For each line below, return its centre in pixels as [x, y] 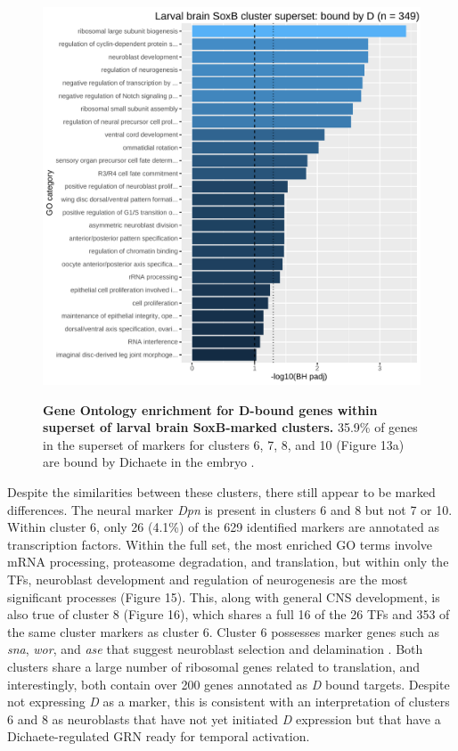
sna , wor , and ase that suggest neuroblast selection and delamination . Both [215, 649]
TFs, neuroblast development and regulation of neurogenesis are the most [208, 579]
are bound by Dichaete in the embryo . [149, 462]
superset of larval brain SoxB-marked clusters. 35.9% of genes [230, 427]
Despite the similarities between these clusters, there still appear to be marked [221, 491]
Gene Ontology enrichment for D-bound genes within [210, 409]
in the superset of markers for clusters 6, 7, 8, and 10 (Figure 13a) [224, 444]
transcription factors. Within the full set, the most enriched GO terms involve [220, 544]
